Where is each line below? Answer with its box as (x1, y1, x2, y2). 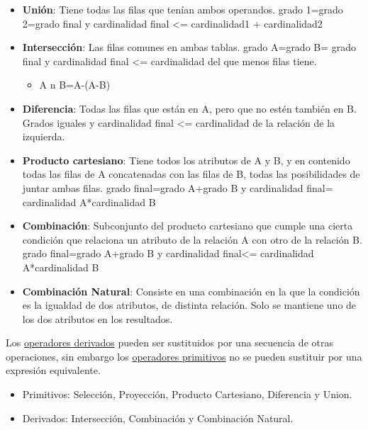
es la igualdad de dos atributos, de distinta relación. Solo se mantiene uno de (22, 298, 357, 312)
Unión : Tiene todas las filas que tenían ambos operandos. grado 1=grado (22, 2, 343, 16)
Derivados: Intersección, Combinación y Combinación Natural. (22, 410, 294, 425)
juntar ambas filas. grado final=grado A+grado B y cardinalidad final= (22, 180, 333, 195)
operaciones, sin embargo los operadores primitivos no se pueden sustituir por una (6, 349, 362, 363)
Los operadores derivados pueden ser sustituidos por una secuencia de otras (6, 335, 333, 350)
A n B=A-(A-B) (39, 77, 111, 92)
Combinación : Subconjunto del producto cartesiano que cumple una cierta (22, 218, 353, 233)
